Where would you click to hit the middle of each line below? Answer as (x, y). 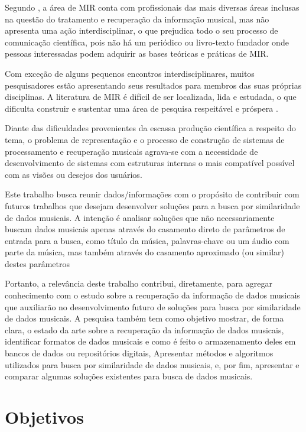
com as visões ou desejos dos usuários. (74, 174)
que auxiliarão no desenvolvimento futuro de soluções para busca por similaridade (153, 306)
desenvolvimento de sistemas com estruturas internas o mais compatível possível (150, 163)
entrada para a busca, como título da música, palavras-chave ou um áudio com (147, 240)
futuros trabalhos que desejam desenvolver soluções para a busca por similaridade (152, 205)
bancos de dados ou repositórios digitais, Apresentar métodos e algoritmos (139, 353)
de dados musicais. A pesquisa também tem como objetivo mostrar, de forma (144, 318)
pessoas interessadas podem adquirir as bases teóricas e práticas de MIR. (137, 53)
